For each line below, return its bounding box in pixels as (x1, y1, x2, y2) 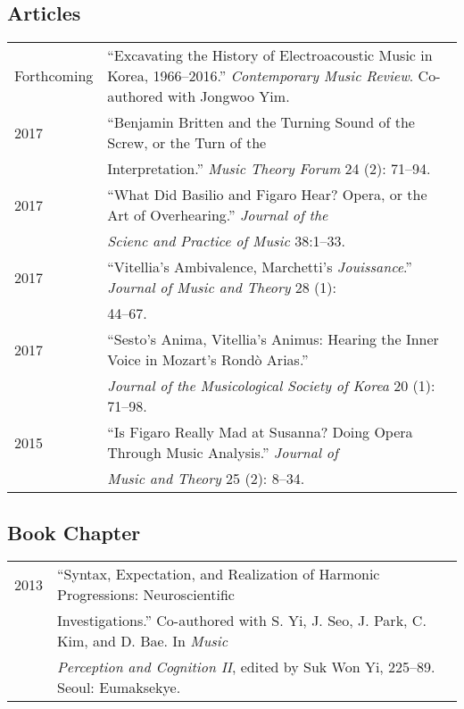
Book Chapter (7, 518, 141, 546)
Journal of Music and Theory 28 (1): (107, 277, 337, 298)
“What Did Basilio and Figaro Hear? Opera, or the (107, 184, 427, 205)
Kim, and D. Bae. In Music (57, 630, 228, 652)
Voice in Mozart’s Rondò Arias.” (107, 349, 309, 371)
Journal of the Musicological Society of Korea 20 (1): (107, 375, 435, 396)
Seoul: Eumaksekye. (57, 677, 181, 698)
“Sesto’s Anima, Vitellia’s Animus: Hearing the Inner (107, 329, 439, 350)
